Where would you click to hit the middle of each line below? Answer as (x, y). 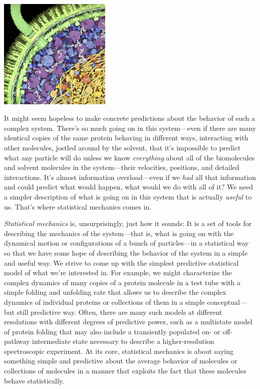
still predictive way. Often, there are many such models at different (119, 312)
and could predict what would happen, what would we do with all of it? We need (129, 187)
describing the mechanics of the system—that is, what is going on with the (119, 233)
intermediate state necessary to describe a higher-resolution (123, 341)
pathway (17, 341)
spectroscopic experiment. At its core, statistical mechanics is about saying (119, 351)
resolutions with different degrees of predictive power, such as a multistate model (128, 322)
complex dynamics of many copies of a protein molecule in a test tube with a (122, 282)
